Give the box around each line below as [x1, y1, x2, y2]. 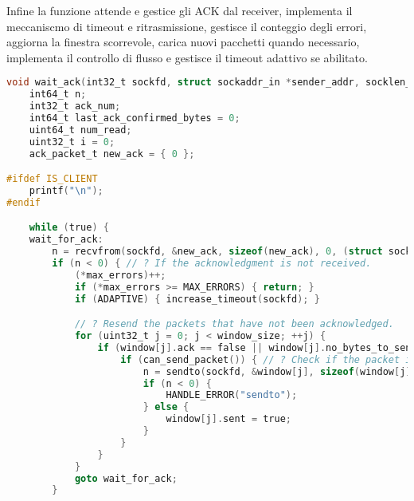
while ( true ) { [29, 222, 109, 234]
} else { [143, 401, 189, 413]
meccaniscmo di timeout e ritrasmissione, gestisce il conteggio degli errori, [6, 18, 367, 34]
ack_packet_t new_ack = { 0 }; [29, 148, 195, 160]
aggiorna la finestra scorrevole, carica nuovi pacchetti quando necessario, [6, 34, 360, 50]
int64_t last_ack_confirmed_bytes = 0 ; [29, 112, 240, 124]
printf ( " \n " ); [29, 185, 103, 197]
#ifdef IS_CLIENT [6, 173, 98, 185]
